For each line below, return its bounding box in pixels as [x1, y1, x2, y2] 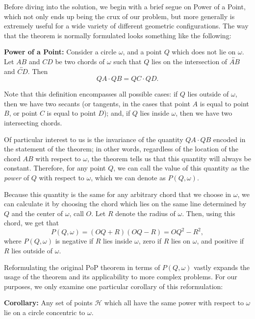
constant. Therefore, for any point [4, 163, 106, 173]
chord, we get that [4, 218, 59, 228]
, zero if [138, 236, 162, 246]
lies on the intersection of [151, 56, 228, 66]
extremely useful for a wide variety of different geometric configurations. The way [4, 21, 249, 31]
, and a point [123, 47, 162, 57]
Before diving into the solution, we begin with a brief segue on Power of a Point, [4, 1, 246, 11]
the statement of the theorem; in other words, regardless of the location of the [4, 144, 239, 154]
